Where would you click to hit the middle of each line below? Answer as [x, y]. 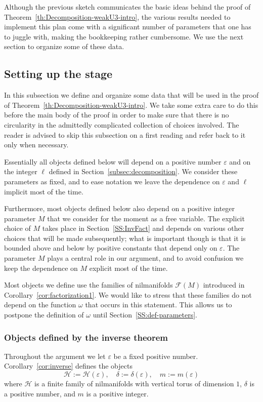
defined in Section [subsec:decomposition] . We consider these [143, 171]
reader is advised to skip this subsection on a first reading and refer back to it [125, 134]
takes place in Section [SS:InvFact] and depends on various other [143, 228]
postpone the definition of [44, 315]
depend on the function [40, 305]
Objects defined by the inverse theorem [86, 337]
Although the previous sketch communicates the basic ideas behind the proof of [127, 7]
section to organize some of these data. [64, 46]
